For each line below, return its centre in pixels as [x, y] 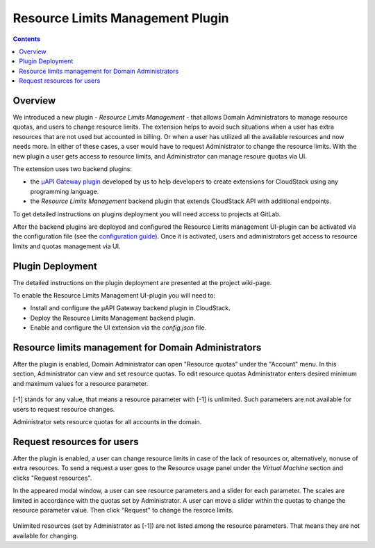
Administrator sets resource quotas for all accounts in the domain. [107, 422]
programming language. [65, 191]
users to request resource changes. [64, 409]
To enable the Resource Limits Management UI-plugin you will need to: [114, 295]
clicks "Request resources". [52, 478]
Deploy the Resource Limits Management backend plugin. [113, 318]
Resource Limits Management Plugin [121, 18]
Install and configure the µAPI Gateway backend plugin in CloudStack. [130, 308]
